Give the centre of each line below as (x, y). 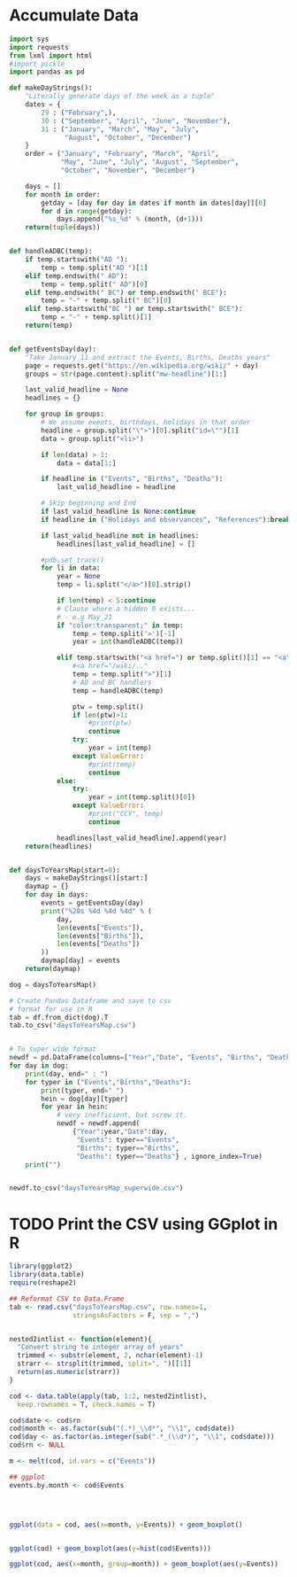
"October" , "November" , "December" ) (128, 171)
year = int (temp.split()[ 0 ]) (142, 797)
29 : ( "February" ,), (79, 113)
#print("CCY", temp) (126, 814)
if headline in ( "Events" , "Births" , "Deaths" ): (132, 479)
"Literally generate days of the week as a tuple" (120, 97)
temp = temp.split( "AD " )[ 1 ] (95, 268)
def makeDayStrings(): (51, 88)
